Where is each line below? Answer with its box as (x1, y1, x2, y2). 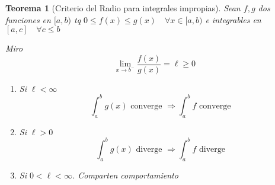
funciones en (5, 13, 51, 25)
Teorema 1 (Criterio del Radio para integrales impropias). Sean (5, 2, 241, 14)
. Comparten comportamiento (72, 168, 178, 181)
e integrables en (205, 13, 261, 25)
